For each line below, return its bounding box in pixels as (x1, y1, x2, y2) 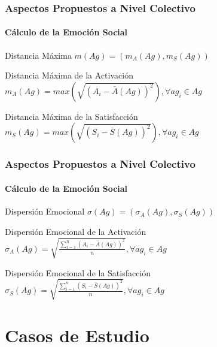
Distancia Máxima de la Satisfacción (5, 110, 138, 122)
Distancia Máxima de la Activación (5, 69, 133, 82)
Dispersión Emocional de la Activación (5, 225, 146, 237)
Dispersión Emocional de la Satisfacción (5, 266, 151, 279)
